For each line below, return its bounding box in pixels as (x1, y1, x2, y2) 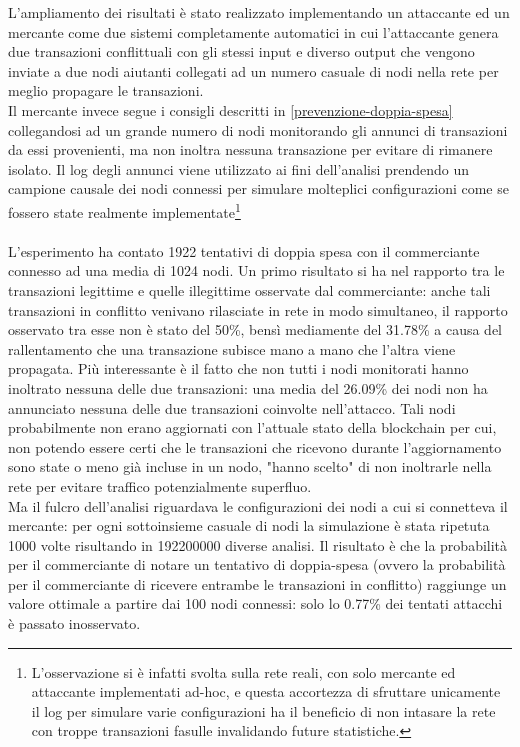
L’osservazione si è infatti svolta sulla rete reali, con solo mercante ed (31, 661, 456, 682)
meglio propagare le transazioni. (8, 80, 204, 101)
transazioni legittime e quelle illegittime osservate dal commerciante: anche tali (8, 279, 491, 300)
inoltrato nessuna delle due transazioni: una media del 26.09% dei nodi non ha (8, 377, 488, 398)
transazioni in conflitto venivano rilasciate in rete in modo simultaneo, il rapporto (8, 299, 508, 320)
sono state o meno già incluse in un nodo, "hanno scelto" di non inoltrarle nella (8, 456, 492, 477)
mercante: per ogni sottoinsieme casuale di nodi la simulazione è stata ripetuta (8, 515, 490, 536)
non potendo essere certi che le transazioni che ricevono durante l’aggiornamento (8, 436, 502, 457)
